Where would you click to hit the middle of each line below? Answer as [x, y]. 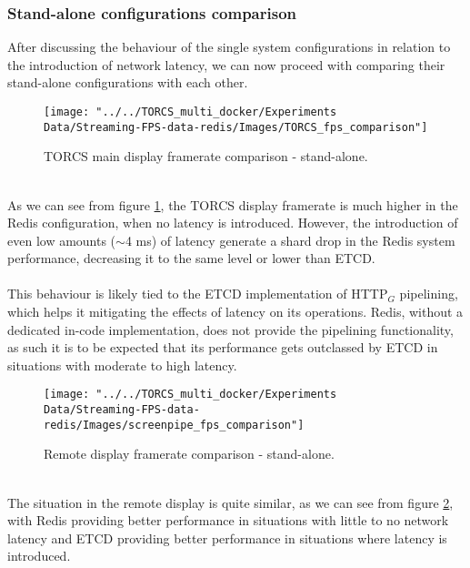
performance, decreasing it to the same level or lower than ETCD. [191, 258]
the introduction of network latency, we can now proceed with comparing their [226, 64]
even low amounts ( [62, 240]
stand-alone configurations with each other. [128, 82]
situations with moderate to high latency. [122, 365]
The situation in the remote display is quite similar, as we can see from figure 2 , [230, 502]
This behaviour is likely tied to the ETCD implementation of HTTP [198, 294]
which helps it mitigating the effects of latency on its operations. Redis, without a [235, 312]
